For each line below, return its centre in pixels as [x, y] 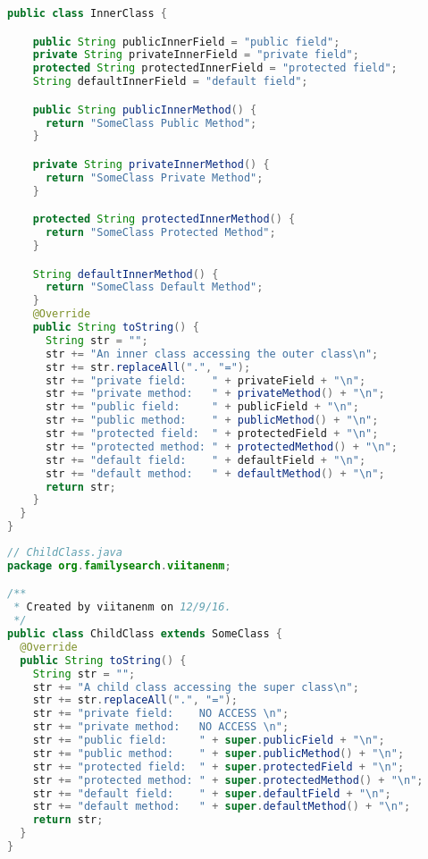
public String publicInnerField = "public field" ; [186, 42]
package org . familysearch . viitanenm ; [119, 565]
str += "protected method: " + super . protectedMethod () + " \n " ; [228, 780]
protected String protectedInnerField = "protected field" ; [215, 68]
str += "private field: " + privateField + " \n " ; [206, 380]
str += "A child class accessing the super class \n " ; [196, 687]
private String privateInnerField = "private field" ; [196, 55]
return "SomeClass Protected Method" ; [160, 233]
